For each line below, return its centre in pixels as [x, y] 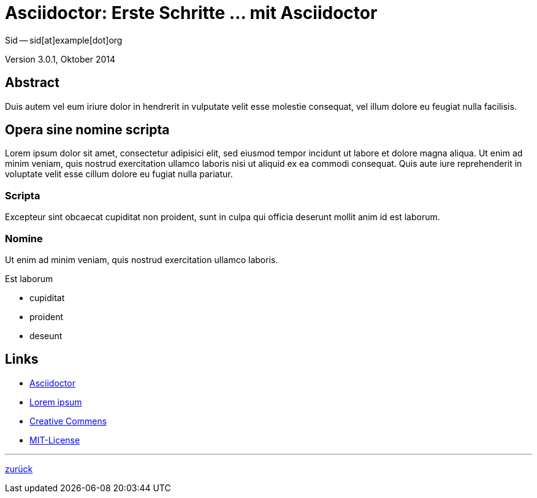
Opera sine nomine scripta [87, 130]
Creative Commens [68, 421]
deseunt [46, 335]
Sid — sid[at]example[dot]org [64, 40]
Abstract [32, 83]
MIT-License [55, 440]
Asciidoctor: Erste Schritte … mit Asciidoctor [191, 13]
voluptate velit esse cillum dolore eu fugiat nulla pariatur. [119, 174]
